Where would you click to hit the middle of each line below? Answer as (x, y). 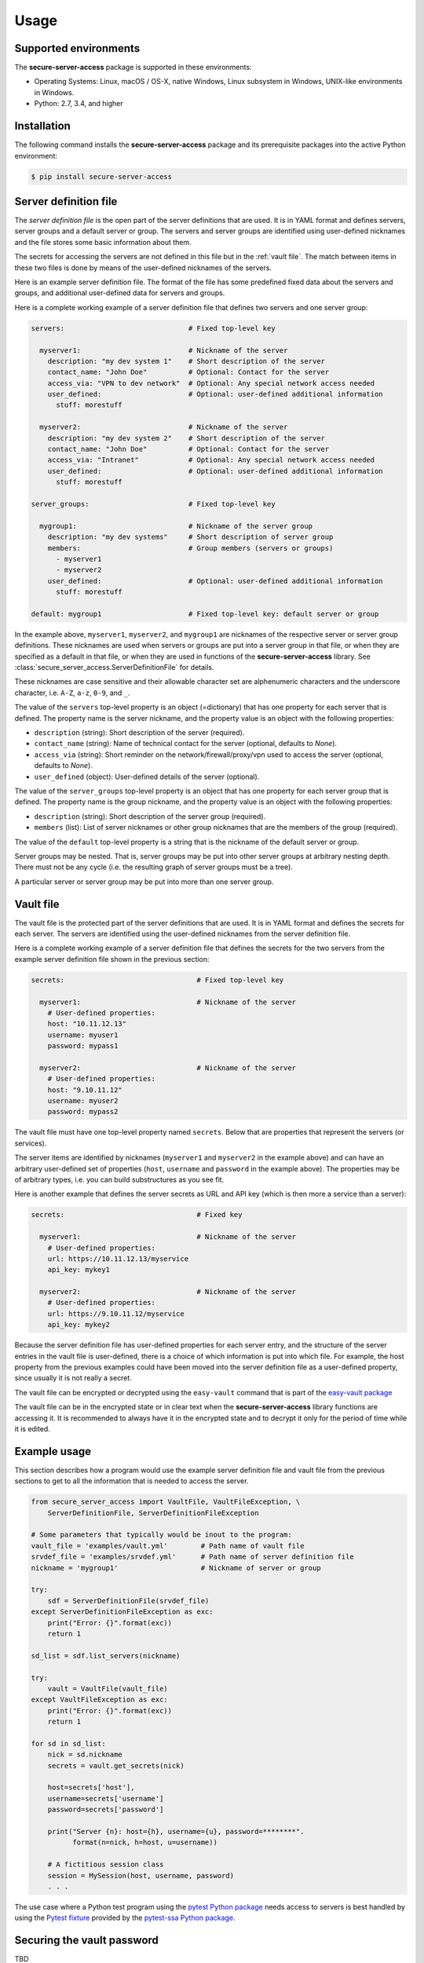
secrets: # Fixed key (137, 1215)
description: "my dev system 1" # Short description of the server (186, 361)
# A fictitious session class (106, 1864)
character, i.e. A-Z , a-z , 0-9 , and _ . (72, 693)
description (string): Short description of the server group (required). (150, 816)
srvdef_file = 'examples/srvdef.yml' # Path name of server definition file (193, 1557)
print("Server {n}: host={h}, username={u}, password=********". (176, 1831)
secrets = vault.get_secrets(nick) (116, 1766)
